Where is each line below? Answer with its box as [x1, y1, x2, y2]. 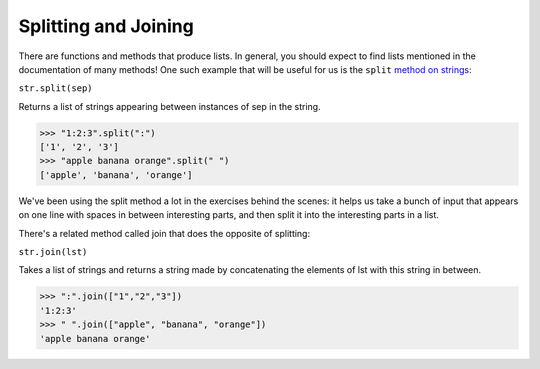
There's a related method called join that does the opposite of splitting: [18, 227, 310, 239]
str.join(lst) [18, 246, 88, 258]
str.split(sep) [18, 83, 94, 94]
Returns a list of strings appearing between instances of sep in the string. [18, 100, 321, 112]
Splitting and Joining [18, 15, 194, 37]
